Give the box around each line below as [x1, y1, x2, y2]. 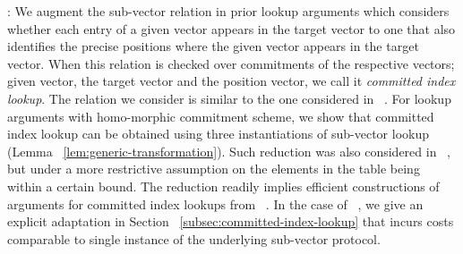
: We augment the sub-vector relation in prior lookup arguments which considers [7, 2, 450, 20]
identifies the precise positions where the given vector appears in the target [7, 37, 419, 55]
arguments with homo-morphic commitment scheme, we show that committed [7, 106, 434, 125]
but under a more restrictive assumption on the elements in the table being [7, 159, 420, 178]
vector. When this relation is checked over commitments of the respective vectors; [7, 54, 455, 72]
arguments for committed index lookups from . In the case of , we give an [7, 194, 424, 213]
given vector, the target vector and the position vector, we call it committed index [7, 72, 456, 90]
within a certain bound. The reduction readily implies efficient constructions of [7, 176, 440, 195]
